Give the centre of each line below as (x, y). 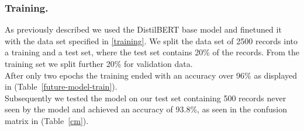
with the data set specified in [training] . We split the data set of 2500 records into (151, 40)
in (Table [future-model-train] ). (61, 86)
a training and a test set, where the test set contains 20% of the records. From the (152, 52)
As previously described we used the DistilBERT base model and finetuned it (143, 29)
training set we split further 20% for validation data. (99, 63)
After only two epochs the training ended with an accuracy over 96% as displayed (151, 75)
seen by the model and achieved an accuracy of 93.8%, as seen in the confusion (146, 109)
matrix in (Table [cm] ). (47, 120)
